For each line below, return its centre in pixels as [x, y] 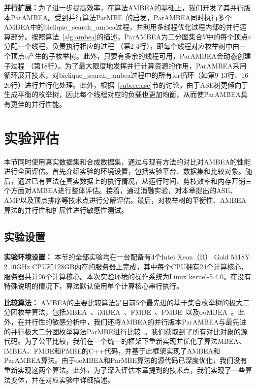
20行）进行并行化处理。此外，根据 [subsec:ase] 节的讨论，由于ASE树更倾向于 [126, 84]
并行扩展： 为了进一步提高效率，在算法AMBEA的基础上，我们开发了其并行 [124, 7]
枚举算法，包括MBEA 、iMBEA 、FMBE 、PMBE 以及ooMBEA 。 [128, 312]
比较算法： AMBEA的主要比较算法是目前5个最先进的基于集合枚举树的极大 [123, 302]
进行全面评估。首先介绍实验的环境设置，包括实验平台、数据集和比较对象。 [125, 171]
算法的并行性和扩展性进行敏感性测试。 [66, 210]
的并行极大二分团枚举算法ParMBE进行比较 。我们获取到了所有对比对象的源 [126, 331]
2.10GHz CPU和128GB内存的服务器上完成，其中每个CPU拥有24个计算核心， [126, 267]
